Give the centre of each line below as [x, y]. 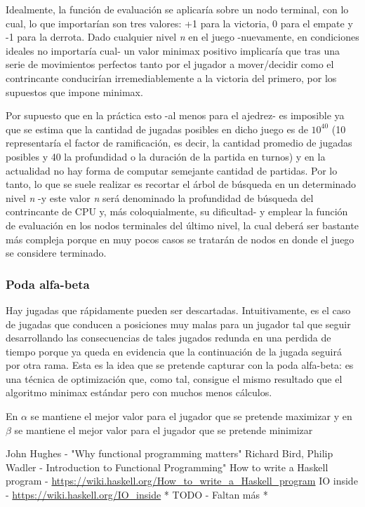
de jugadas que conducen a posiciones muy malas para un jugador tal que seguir [178, 324]
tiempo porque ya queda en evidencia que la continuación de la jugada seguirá [174, 351]
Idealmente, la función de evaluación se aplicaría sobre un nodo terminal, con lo [177, 9]
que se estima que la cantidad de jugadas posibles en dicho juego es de [157, 129]
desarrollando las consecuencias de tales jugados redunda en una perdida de [168, 338]
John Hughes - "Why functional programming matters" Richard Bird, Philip [170, 453]
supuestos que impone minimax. [74, 92]
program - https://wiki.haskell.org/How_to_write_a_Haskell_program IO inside [182, 481]
